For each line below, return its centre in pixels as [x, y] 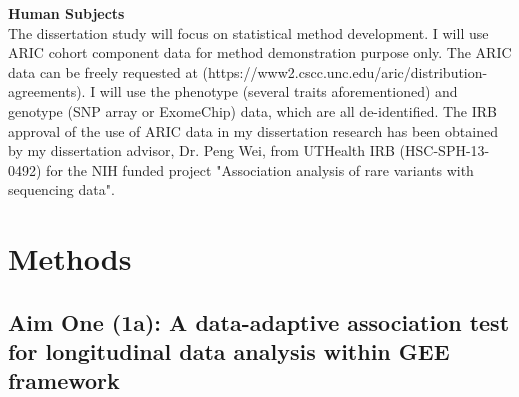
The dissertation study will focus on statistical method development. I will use [248, 32]
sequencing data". [61, 189]
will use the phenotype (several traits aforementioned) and [278, 91]
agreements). [47, 91]
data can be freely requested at [103, 71]
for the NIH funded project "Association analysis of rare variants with [260, 169]
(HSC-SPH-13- [444, 150]
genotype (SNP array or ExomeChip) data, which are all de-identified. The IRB [253, 110]
